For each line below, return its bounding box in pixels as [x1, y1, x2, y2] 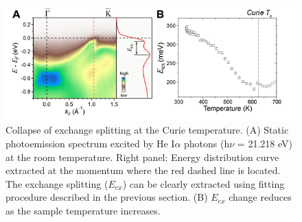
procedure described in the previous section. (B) [5, 190, 208, 204]
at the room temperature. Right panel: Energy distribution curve [5, 149, 279, 164]
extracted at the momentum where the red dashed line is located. [5, 163, 281, 177]
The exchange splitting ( [5, 176, 108, 190]
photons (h [184, 136, 230, 151]
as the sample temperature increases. [5, 203, 161, 217]
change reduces [229, 190, 292, 204]
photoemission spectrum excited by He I [5, 136, 175, 151]
